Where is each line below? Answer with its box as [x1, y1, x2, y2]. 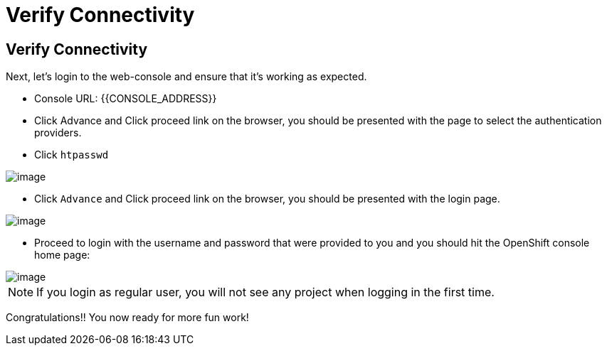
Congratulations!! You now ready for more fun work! [6, 311, 249, 324]
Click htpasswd [34, 148, 109, 161]
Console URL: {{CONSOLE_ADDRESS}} [34, 92, 217, 105]
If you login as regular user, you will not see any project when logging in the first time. [36, 285, 495, 300]
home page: [34, 249, 90, 261]
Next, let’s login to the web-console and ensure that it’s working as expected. [6, 70, 367, 83]
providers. [34, 126, 82, 139]
